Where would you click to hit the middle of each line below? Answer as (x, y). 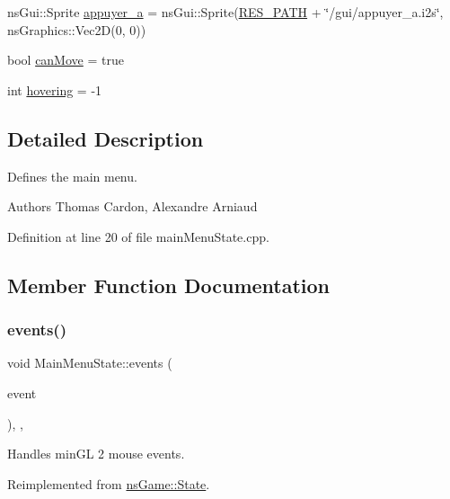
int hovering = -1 (55, 89)
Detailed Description (106, 138)
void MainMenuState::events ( (90, 363)
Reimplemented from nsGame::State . (109, 483)
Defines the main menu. (72, 176)
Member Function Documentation (169, 285)
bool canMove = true (66, 60)
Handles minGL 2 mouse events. (96, 454)
